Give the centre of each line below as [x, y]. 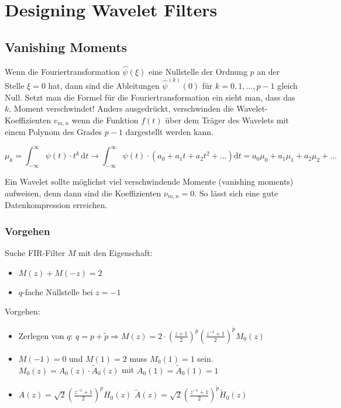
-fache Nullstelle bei [58, 291]
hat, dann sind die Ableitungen [104, 86]
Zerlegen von [41, 335]
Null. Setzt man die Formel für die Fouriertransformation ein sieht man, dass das [150, 97]
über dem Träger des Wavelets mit [227, 120]
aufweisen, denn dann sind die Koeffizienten [83, 193]
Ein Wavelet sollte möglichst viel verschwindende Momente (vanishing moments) [149, 181]
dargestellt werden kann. [169, 132]
